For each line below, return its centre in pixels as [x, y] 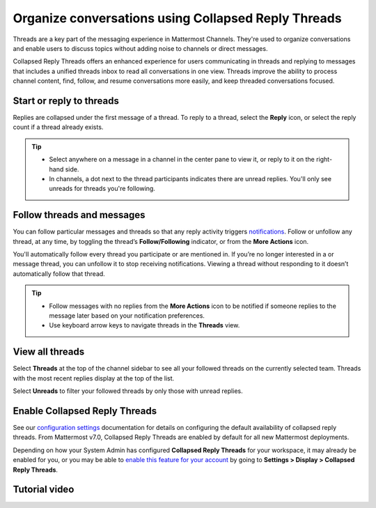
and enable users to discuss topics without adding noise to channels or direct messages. [140, 48]
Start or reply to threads [66, 101]
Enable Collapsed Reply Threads [85, 411]
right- [324, 160]
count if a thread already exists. [58, 127]
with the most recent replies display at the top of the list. [94, 378]
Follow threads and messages [79, 215]
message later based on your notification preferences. [127, 316]
